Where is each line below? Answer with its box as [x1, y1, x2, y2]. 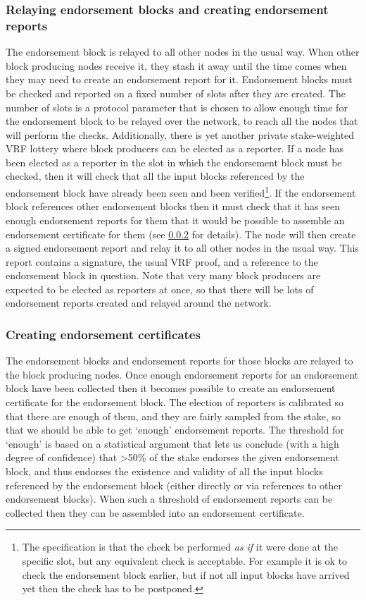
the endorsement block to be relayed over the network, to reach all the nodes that [6, 114, 358, 128]
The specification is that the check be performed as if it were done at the [22, 539, 339, 554]
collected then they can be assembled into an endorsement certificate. [6, 505, 305, 520]
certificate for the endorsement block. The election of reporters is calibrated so [6, 395, 344, 410]
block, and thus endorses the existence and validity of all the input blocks [6, 464, 323, 479]
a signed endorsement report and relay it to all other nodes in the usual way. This [6, 240, 359, 255]
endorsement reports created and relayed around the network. [6, 295, 272, 310]
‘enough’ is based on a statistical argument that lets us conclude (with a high [6, 436, 339, 451]
